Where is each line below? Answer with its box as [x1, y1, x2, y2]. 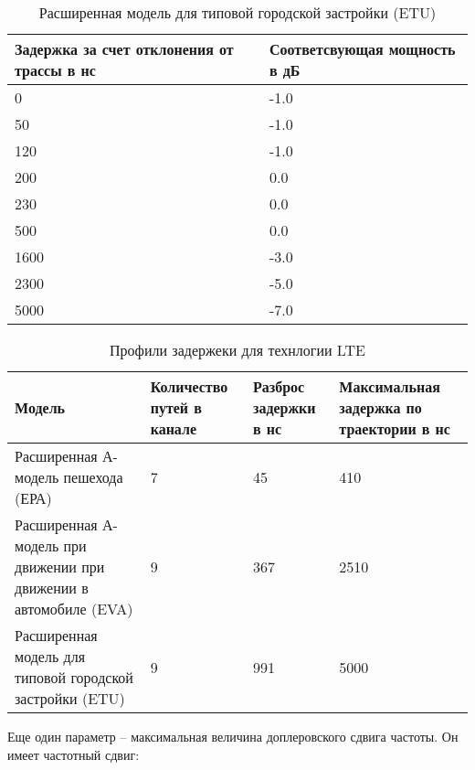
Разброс [252, 376, 305, 397]
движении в [15, 577, 89, 598]
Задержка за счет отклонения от [15, 38, 234, 59]
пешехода [63, 466, 123, 487]
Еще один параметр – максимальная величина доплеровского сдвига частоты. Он [7, 727, 459, 745]
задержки [252, 397, 316, 418]
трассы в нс [15, 59, 96, 80]
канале [150, 418, 197, 439]
